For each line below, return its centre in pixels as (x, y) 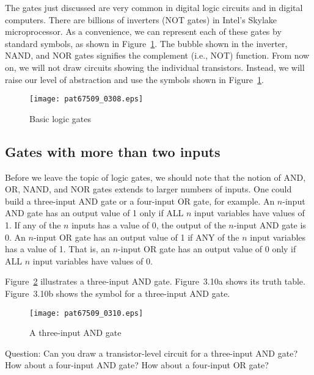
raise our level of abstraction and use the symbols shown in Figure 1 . (134, 79)
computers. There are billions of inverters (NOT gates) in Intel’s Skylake (141, 19)
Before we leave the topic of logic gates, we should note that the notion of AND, (155, 177)
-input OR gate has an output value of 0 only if (207, 249)
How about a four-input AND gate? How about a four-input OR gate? (137, 365)
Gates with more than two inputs (113, 151)
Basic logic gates (60, 118)
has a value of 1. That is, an (58, 249)
